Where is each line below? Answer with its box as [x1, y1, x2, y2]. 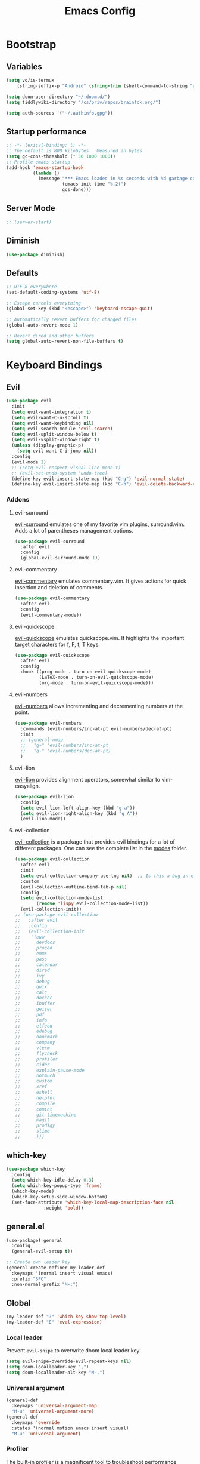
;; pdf [14, 1011, 45, 1017]
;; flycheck [14, 1050, 58, 1056]
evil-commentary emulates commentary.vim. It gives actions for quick [14, 577, 186, 585]
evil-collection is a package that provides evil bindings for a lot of [14, 838, 176, 845]
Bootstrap [6, 38, 57, 51]
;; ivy [14, 973, 45, 979]
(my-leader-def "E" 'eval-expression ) [6, 1320, 102, 1325]
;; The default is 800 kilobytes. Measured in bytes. [6, 148, 145, 154]
